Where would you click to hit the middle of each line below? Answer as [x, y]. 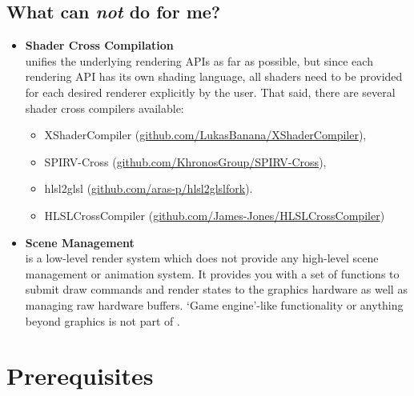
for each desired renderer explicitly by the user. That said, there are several [210, 92]
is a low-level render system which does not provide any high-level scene [202, 258]
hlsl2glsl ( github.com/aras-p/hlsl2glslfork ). [149, 188]
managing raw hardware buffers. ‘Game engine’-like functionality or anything [214, 304]
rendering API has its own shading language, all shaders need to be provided [214, 76]
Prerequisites [80, 376]
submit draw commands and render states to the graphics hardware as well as [216, 289]
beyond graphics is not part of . [102, 320]
